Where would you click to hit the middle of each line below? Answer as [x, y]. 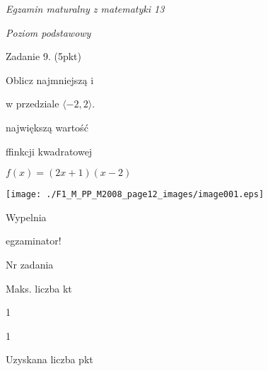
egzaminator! [34, 241]
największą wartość [47, 127]
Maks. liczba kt [39, 288]
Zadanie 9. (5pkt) [43, 56]
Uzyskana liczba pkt [49, 359]
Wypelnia [26, 217]
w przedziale [33, 104]
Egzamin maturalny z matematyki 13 [85, 8]
